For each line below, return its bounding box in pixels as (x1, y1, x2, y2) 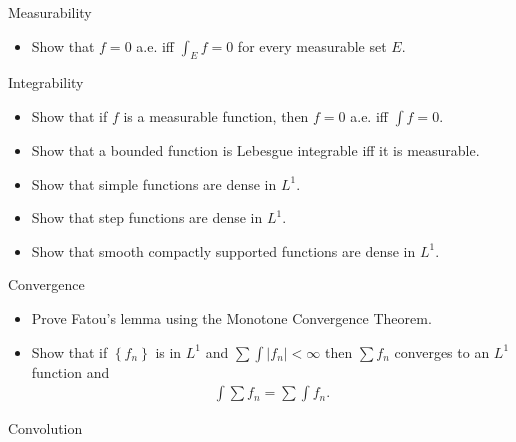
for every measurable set (237, 35, 387, 56)
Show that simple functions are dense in (31, 173, 277, 194)
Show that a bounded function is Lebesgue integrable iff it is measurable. (31, 139, 480, 160)
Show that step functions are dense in (31, 207, 263, 228)
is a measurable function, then (123, 105, 309, 126)
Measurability (8, 2, 92, 22)
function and (31, 361, 110, 382)
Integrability (8, 72, 84, 93)
